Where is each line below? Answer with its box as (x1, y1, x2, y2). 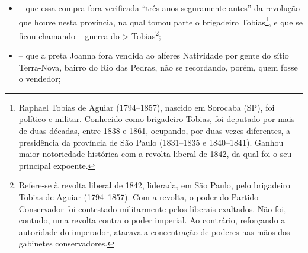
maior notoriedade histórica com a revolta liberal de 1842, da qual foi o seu (18, 148, 292, 160)
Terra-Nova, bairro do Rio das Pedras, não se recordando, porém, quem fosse (18, 60, 298, 73)
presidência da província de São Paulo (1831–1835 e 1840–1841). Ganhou (18, 136, 284, 148)
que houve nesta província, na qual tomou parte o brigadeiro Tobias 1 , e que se (18, 14, 303, 28)
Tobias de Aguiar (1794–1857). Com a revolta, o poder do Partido (18, 191, 259, 203)
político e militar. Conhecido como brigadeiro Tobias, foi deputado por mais (18, 113, 295, 125)
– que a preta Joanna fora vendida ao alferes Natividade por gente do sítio (18, 49, 289, 62)
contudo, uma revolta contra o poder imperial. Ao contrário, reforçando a (18, 214, 285, 226)
